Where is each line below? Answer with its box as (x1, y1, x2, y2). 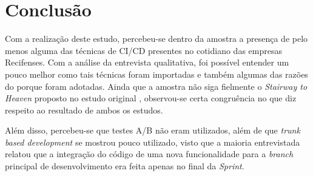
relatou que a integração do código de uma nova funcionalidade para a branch (5, 147, 294, 160)
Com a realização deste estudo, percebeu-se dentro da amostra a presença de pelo (5, 32, 308, 45)
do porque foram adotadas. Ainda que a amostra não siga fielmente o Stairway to (5, 80, 308, 92)
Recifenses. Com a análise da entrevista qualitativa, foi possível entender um (5, 56, 289, 69)
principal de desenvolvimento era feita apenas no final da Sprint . (5, 160, 244, 172)
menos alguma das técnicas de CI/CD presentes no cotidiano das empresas (5, 44, 282, 56)
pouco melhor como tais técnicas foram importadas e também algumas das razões (5, 67, 308, 80)
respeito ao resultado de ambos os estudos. (5, 103, 163, 116)
